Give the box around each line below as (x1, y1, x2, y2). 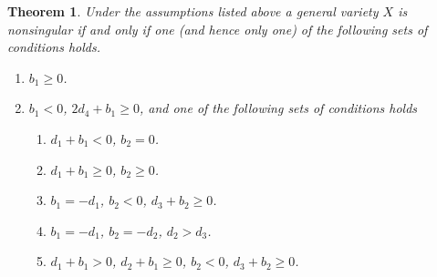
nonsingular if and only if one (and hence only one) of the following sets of (7, 19, 428, 38)
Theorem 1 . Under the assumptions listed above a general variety (7, 2, 379, 20)
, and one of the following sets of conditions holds (139, 98, 418, 118)
